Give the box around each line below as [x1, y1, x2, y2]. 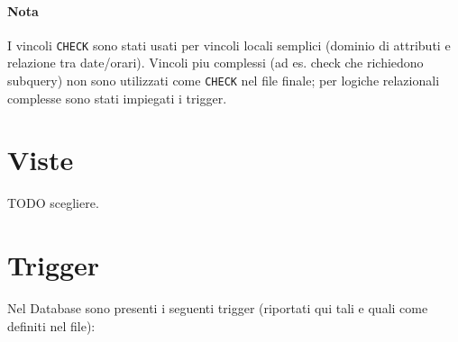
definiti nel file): [7, 316, 96, 335]
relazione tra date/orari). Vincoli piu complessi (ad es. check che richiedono [7, 53, 424, 72]
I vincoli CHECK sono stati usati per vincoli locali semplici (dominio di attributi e [7, 35, 451, 54]
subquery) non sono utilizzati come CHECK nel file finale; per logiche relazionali [7, 71, 440, 90]
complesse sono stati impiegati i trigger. [7, 88, 227, 107]
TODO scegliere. [7, 193, 99, 212]
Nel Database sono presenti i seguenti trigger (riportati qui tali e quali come [7, 299, 428, 318]
